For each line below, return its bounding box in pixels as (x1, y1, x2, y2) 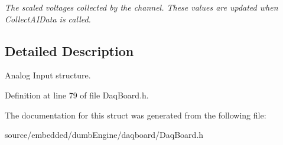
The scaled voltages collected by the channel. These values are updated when (5, 1, 278, 13)
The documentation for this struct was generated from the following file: (5, 108, 266, 121)
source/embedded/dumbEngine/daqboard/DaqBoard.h (5, 128, 204, 141)
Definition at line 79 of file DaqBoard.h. (5, 88, 149, 101)
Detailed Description (5, 41, 134, 60)
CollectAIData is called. (5, 12, 91, 25)
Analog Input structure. (5, 69, 91, 81)
